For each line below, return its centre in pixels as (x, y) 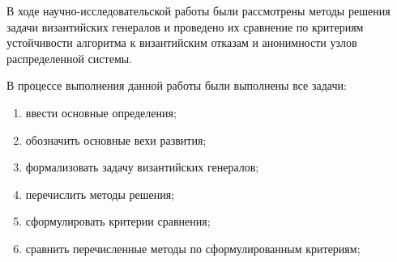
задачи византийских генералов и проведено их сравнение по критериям (185, 26)
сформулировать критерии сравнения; (118, 221)
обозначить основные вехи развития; (116, 139)
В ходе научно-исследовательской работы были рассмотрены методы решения (198, 11)
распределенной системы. (70, 58)
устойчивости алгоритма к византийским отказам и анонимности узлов (182, 42)
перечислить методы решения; (100, 194)
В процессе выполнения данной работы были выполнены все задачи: (177, 85)
